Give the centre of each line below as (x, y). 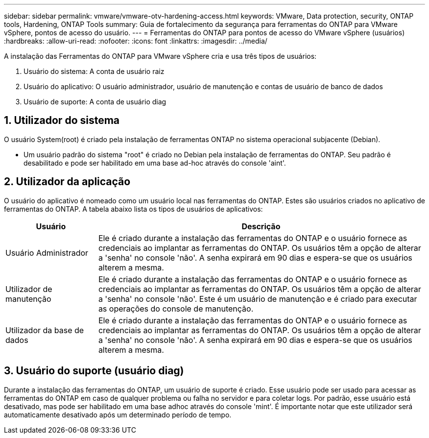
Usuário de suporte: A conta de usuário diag (95, 102)
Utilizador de (29, 289)
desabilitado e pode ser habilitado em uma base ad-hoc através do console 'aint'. (155, 163)
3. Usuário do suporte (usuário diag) (94, 371)
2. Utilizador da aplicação (67, 182)
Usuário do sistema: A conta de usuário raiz (94, 71)
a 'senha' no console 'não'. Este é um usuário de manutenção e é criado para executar (258, 299)
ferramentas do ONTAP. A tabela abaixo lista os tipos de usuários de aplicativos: (133, 209)
